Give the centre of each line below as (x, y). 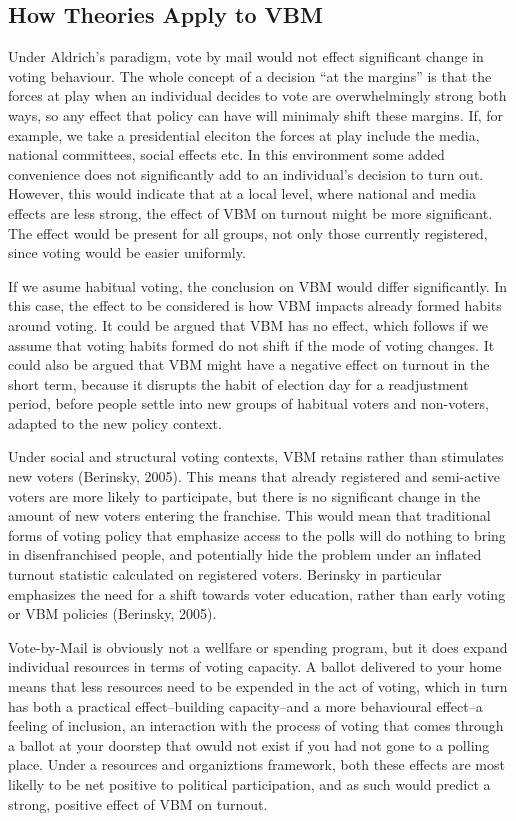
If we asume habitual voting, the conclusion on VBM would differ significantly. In (258, 285)
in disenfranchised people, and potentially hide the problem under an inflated (245, 554)
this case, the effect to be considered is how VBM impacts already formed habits (255, 305)
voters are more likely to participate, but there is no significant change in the (244, 495)
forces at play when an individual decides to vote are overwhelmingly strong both (257, 95)
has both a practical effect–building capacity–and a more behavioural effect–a (245, 705)
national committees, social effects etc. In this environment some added (226, 154)
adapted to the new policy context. (115, 422)
